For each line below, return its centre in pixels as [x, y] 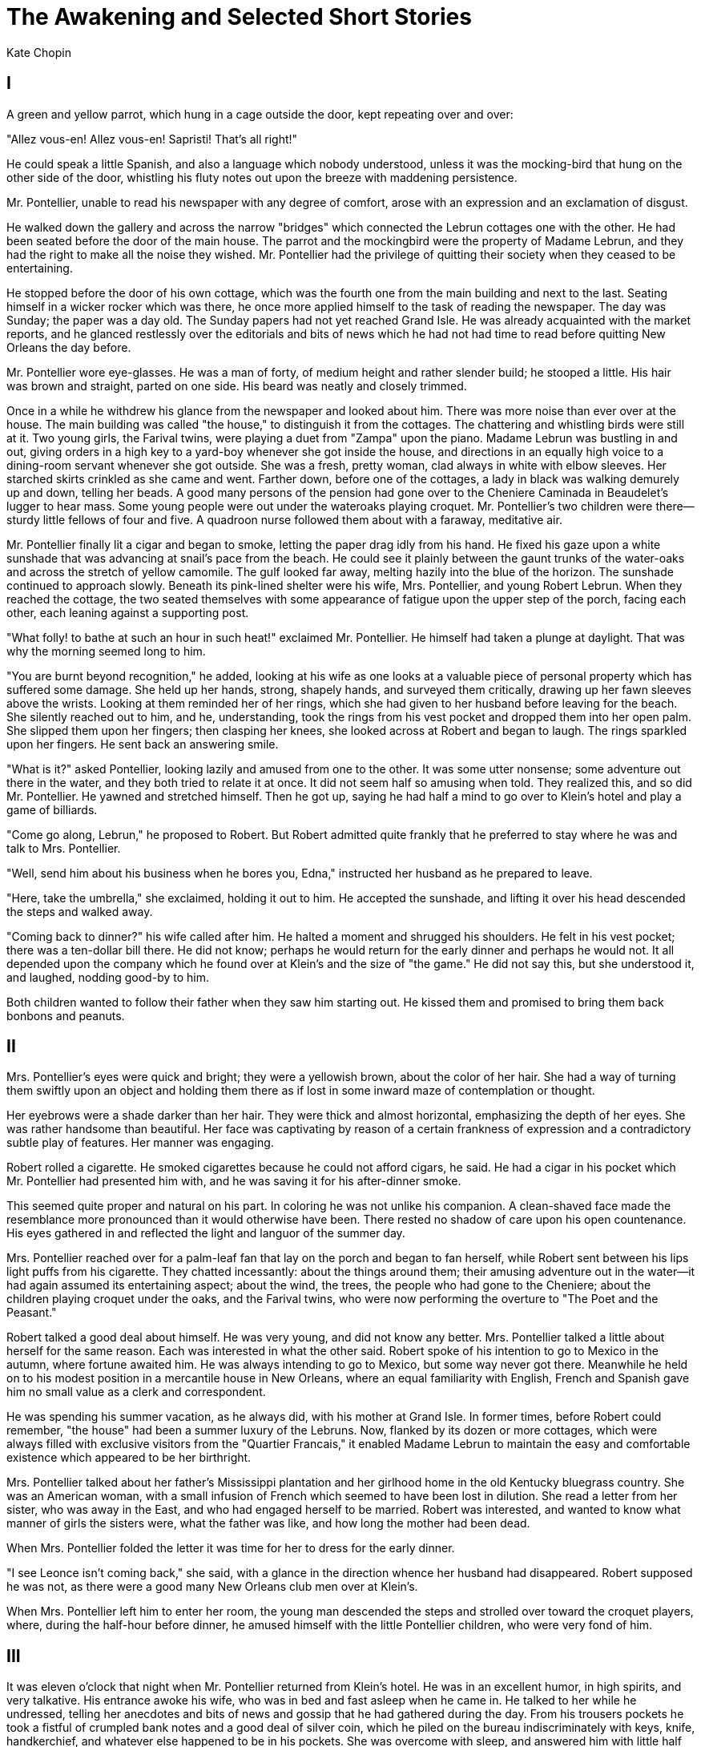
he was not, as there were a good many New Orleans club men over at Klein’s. [212, 1587]
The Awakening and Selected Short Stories [239, 17]
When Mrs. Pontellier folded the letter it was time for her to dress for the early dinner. [231, 1548]
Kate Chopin [39, 52]
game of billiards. [52, 809]
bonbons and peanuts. [66, 1015]
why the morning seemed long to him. [106, 651]
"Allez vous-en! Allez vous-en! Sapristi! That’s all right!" [152, 139]
